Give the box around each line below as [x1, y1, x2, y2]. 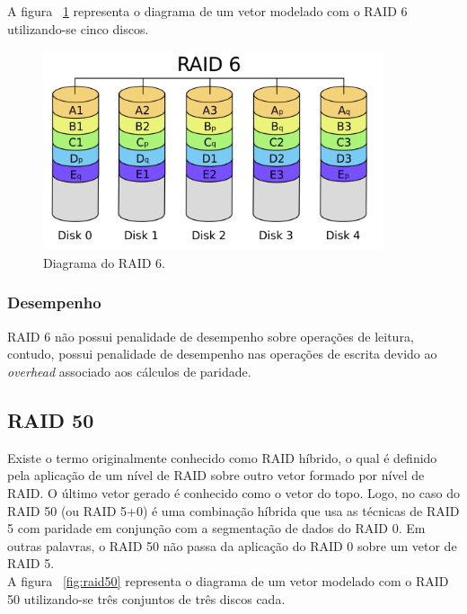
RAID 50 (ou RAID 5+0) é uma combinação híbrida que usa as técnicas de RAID [7, 501, 460, 520]
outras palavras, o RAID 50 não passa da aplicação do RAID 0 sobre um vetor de [7, 536, 457, 555]
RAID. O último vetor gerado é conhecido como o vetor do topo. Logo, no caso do [7, 483, 460, 502]
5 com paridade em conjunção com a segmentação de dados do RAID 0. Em [7, 519, 426, 538]
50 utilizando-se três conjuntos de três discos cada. [7, 589, 286, 608]
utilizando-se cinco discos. [7, 19, 149, 38]
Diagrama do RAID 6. [43, 253, 165, 271]
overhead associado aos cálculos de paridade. [7, 361, 251, 380]
